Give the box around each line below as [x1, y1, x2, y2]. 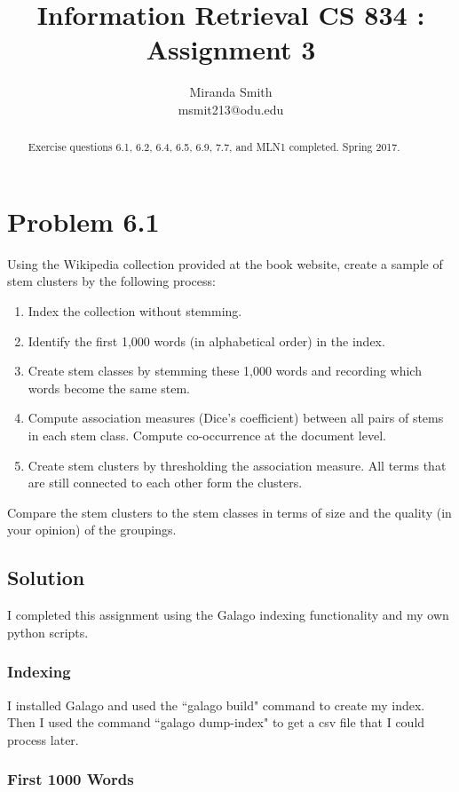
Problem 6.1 [7, 202, 160, 239]
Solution [7, 564, 85, 591]
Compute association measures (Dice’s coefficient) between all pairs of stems [28, 408, 444, 427]
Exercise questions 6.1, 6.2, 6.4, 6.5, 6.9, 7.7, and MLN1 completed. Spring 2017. [28, 139, 400, 154]
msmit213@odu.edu [178, 99, 284, 118]
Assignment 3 [146, 31, 316, 67]
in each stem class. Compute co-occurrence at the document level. [28, 426, 386, 445]
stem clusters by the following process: [7, 272, 216, 290]
